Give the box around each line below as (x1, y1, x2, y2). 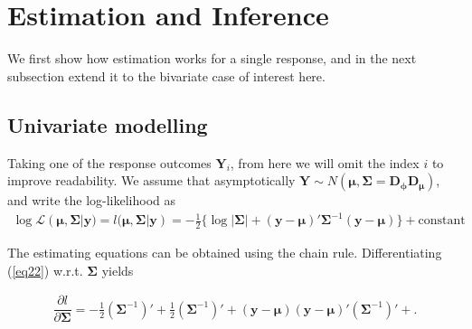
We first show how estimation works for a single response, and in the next (7, 49, 417, 68)
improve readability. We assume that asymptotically (7, 171, 296, 190)
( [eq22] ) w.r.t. (7, 260, 83, 279)
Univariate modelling (7, 110, 208, 138)
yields (101, 260, 134, 279)
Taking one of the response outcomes (7, 153, 212, 172)
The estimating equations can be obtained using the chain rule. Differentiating (7, 243, 442, 262)
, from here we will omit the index (230, 153, 420, 172)
